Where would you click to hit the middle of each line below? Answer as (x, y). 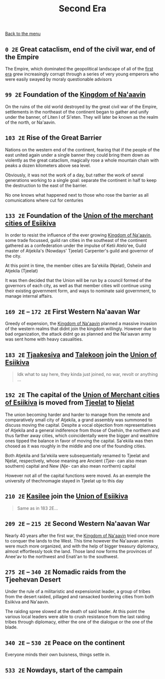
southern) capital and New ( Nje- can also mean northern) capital (70, 466)
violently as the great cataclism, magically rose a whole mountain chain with (82, 160)
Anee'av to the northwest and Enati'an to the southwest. (62, 556)
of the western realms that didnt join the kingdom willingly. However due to (81, 329)
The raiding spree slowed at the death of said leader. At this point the (75, 611)
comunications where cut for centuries (44, 200)
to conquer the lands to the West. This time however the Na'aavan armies (79, 541)
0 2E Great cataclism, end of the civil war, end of (80, 49)
